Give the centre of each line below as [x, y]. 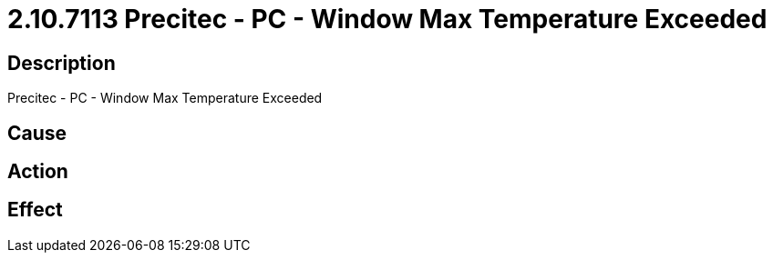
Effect [35, 210]
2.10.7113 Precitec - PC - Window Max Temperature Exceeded [387, 19]
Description [62, 63]
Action [38, 172]
